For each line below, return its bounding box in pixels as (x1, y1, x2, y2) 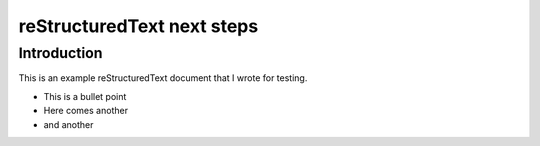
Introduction (18, 44, 103, 62)
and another (43, 118, 94, 130)
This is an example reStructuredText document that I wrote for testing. (18, 72, 308, 84)
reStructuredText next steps (18, 15, 259, 37)
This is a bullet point (43, 90, 127, 102)
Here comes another (43, 105, 129, 117)
